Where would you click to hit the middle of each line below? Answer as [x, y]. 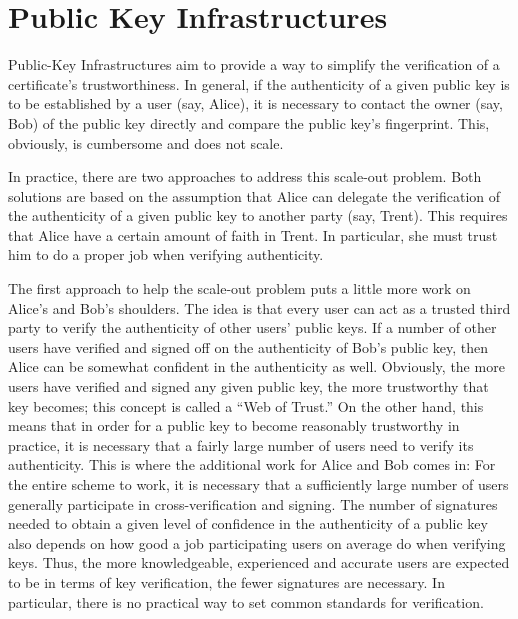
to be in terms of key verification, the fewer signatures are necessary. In [226, 581]
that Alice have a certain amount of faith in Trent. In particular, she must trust [253, 234]
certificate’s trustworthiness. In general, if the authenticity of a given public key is [259, 83]
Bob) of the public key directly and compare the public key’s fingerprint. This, [249, 122]
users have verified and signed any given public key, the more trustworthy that [248, 386]
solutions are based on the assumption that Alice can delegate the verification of [254, 195]
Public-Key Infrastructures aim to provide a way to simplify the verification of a [254, 64]
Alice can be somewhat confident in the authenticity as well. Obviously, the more [256, 366]
